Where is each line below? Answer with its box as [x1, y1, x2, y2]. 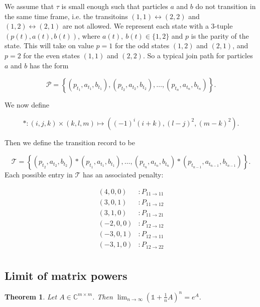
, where [78, 30, 100, 41]
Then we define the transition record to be [5, 137, 135, 147]
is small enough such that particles [61, 1, 168, 11]
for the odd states [114, 40, 170, 51]
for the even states [23, 50, 80, 60]
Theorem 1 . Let [5, 291, 57, 301]
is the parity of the [191, 30, 249, 41]
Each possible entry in [5, 169, 73, 180]
